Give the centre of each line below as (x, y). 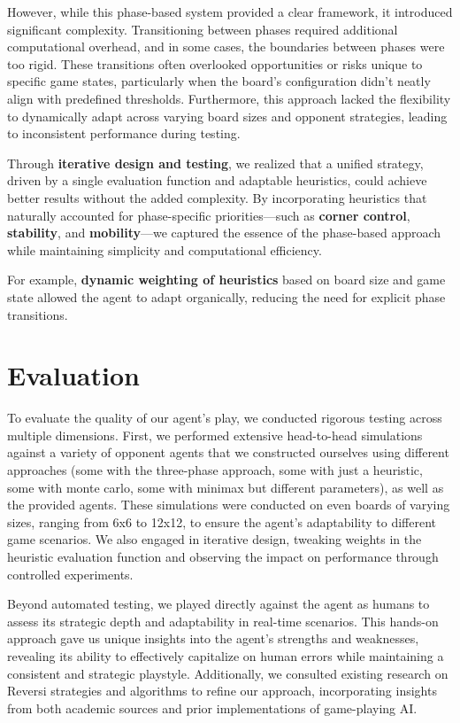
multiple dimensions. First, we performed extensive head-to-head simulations (215, 435)
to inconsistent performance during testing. (124, 133)
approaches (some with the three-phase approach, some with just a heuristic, (215, 470)
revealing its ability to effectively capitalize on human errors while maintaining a (226, 655)
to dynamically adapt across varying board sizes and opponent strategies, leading (227, 116)
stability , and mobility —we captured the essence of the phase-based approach (224, 233)
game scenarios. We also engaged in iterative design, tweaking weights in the (215, 539)
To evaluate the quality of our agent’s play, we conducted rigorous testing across (225, 418)
